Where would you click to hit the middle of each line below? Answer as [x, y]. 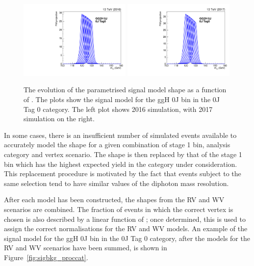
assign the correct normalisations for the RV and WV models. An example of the [126, 228]
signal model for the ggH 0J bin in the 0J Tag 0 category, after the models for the [127, 238]
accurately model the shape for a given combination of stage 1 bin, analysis [117, 145]
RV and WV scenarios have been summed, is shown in [86, 248]
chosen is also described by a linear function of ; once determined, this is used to [125, 219]
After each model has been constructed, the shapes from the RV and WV [114, 199]
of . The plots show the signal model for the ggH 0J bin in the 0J [122, 99]
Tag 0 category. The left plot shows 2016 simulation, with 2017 [118, 109]
